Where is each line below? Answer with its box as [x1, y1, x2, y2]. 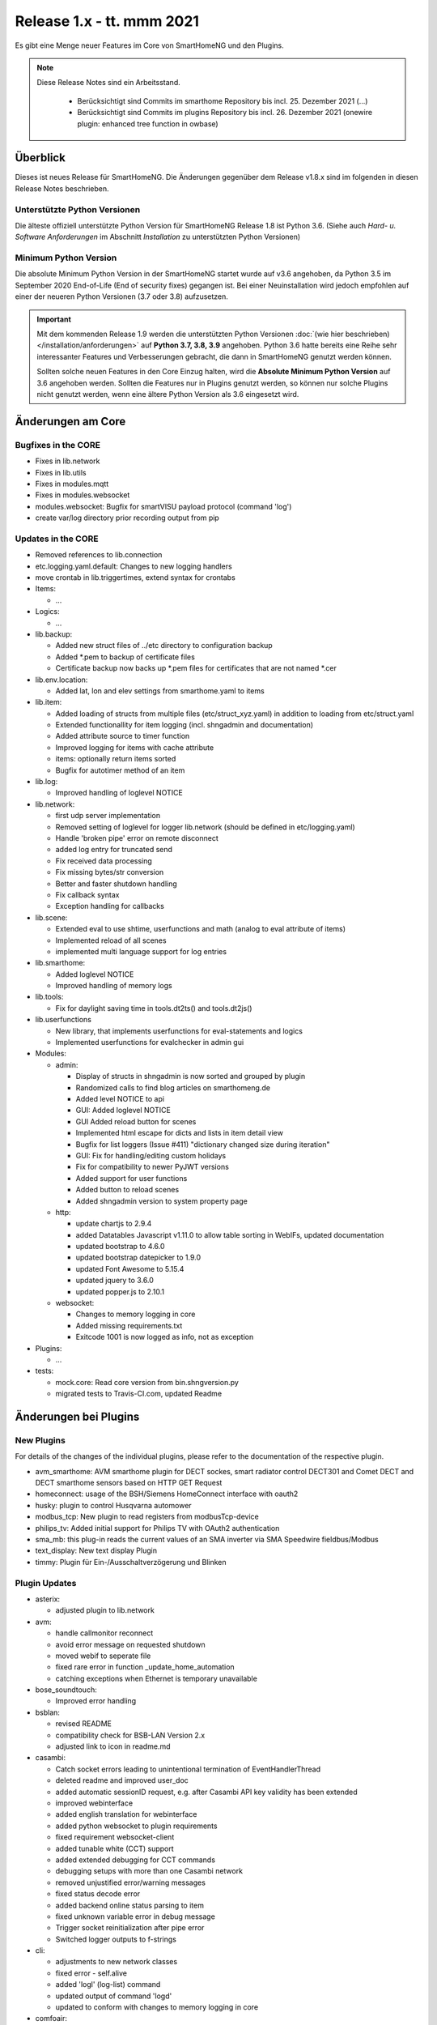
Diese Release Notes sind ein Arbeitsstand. [36, 78, 181, 87]
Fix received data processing [55, 855, 153, 866]
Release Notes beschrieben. [15, 183, 109, 194]
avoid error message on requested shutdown [55, 1639, 206, 1649]
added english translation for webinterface [55, 1810, 197, 1819]
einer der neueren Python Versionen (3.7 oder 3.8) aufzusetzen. [15, 292, 228, 301]
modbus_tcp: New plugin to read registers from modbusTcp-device [35, 1511, 259, 1522]
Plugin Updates [15, 1577, 77, 1588]
